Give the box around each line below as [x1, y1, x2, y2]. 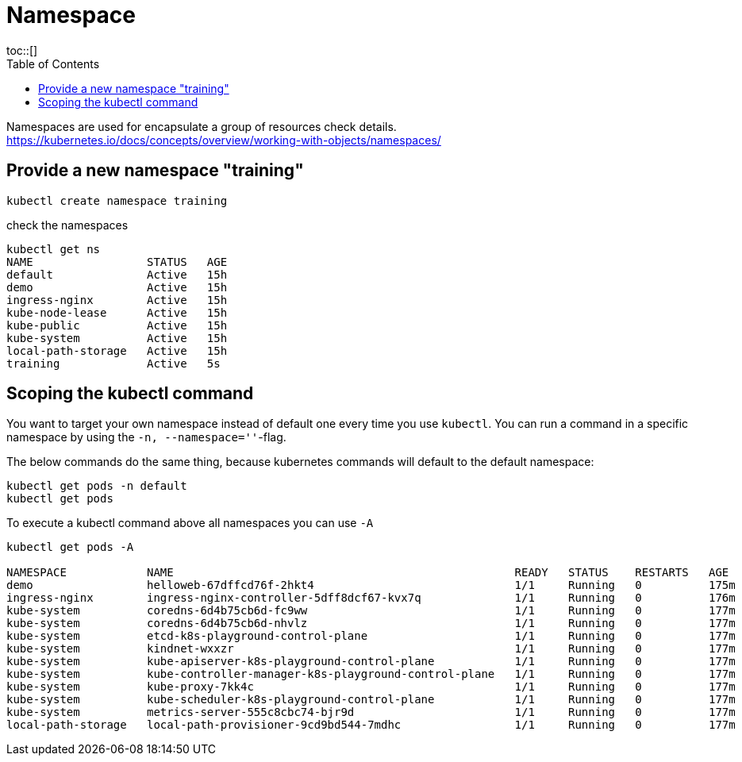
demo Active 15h [6, 280, 228, 294]
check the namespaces [6, 217, 129, 232]
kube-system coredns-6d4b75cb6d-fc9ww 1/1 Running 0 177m [6, 604, 736, 618]
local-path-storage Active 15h [6, 344, 228, 357]
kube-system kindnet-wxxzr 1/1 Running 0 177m [6, 642, 736, 656]
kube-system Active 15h [6, 331, 228, 344]
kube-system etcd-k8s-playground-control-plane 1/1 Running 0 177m [6, 629, 736, 643]
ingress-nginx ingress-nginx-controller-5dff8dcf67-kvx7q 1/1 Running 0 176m [6, 591, 736, 605]
